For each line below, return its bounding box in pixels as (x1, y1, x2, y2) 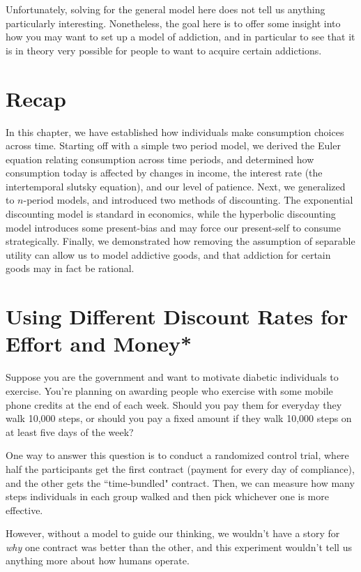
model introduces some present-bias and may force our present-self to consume (6, 220, 341, 234)
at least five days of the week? (6, 424, 134, 439)
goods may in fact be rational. (6, 261, 135, 276)
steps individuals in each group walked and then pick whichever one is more (6, 489, 329, 504)
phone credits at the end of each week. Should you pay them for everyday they (6, 397, 342, 412)
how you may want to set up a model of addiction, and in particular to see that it (6, 29, 355, 44)
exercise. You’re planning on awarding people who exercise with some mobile (6, 383, 333, 398)
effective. (6, 502, 43, 517)
